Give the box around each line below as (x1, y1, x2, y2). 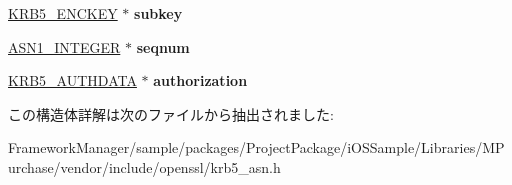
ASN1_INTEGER (8, 36, 121, 57)
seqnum (136, 36, 190, 57)
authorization (153, 70, 248, 91)
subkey (134, 3, 183, 23)
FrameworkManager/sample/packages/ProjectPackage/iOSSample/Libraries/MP (8, 137, 505, 158)
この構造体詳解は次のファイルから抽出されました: (8, 103, 334, 124)
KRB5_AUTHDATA (8, 70, 137, 91)
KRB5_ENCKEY (8, 3, 118, 23)
